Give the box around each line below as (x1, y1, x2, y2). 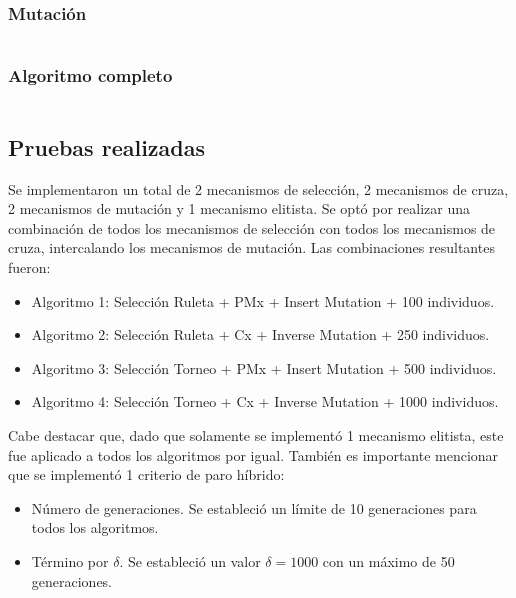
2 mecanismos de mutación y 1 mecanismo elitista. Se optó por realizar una (8, 198, 470, 219)
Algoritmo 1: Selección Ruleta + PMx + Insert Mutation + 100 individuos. (31, 290, 495, 311)
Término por (31, 550, 109, 571)
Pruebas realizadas (8, 131, 206, 162)
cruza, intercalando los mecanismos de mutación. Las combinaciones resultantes (8, 237, 495, 258)
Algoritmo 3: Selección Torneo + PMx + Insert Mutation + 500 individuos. (31, 357, 497, 378)
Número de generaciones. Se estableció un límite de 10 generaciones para (31, 497, 477, 518)
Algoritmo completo (8, 63, 173, 88)
